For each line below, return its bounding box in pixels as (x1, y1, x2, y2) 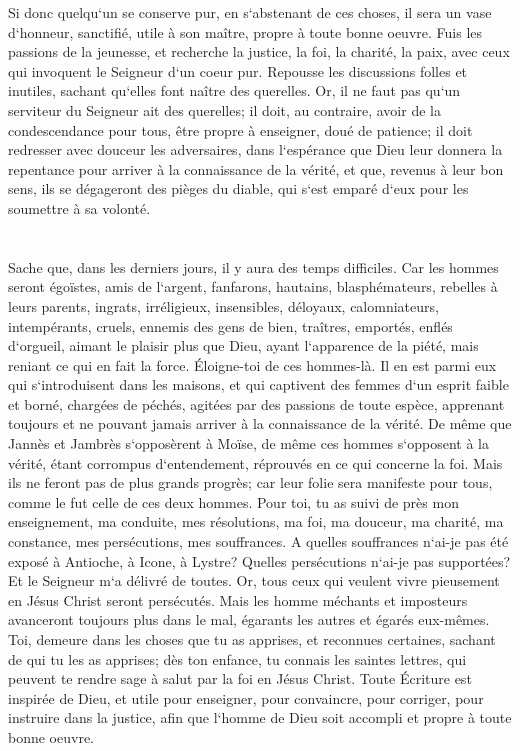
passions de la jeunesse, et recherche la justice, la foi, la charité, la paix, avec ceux (8, 41, 510, 62)
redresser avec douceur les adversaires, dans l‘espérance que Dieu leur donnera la (8, 139, 503, 160)
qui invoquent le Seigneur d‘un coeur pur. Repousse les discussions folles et (8, 60, 468, 81)
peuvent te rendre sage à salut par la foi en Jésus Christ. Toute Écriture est (8, 668, 472, 689)
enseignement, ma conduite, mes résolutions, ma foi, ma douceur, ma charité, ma (8, 511, 504, 532)
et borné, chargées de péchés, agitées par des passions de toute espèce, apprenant (8, 393, 505, 414)
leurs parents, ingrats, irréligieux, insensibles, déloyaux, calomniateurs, (8, 295, 439, 316)
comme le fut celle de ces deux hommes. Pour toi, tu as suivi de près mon (8, 491, 459, 512)
